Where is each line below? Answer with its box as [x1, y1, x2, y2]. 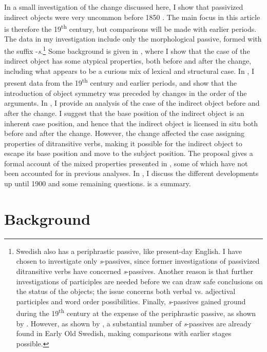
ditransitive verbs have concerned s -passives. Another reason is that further [16, 265, 253, 276]
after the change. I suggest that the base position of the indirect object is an [4, 107, 244, 118]
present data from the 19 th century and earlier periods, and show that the [4, 76, 237, 88]
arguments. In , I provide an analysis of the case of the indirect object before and [4, 97, 260, 108]
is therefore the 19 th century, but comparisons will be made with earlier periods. [4, 22, 257, 34]
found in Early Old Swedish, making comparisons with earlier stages [16, 328, 232, 339]
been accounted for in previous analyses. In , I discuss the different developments [4, 168, 259, 179]
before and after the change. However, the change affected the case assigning [4, 128, 245, 139]
